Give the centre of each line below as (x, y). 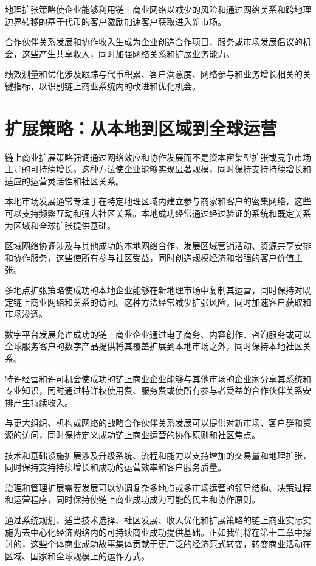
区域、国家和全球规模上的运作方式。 (77, 555)
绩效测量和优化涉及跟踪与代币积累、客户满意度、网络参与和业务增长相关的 (154, 74)
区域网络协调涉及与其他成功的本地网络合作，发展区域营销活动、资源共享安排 (158, 246)
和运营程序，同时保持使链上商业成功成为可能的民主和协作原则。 (132, 499)
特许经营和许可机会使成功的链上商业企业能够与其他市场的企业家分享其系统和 (158, 378)
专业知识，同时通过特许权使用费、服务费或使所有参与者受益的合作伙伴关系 (154, 390)
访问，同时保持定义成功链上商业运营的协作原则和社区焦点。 (141, 434)
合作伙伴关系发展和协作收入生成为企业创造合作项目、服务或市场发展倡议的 (154, 42)
